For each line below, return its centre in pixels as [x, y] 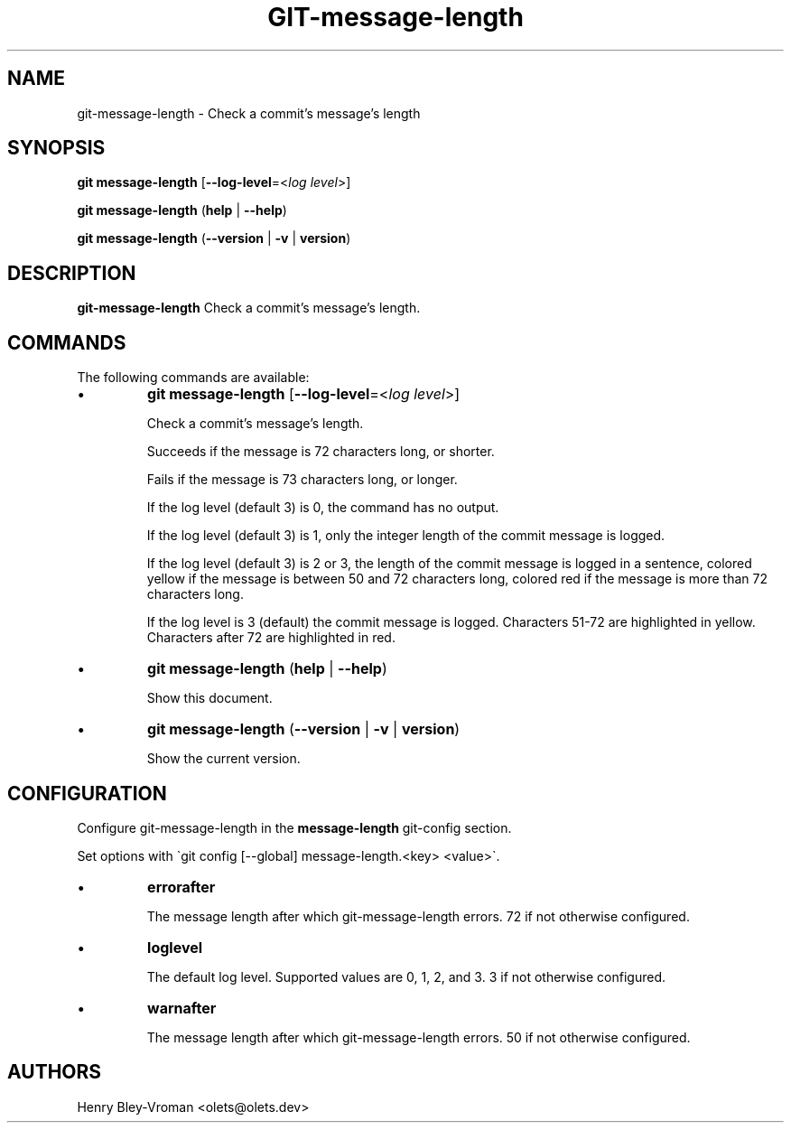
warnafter [182, 1008]
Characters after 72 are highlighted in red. [271, 638]
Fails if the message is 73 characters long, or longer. [302, 480]
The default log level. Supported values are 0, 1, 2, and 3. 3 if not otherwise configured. [406, 976]
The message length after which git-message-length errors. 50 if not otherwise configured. [419, 1037]
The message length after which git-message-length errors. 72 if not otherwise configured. [418, 916]
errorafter [181, 887]
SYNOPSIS [56, 148]
